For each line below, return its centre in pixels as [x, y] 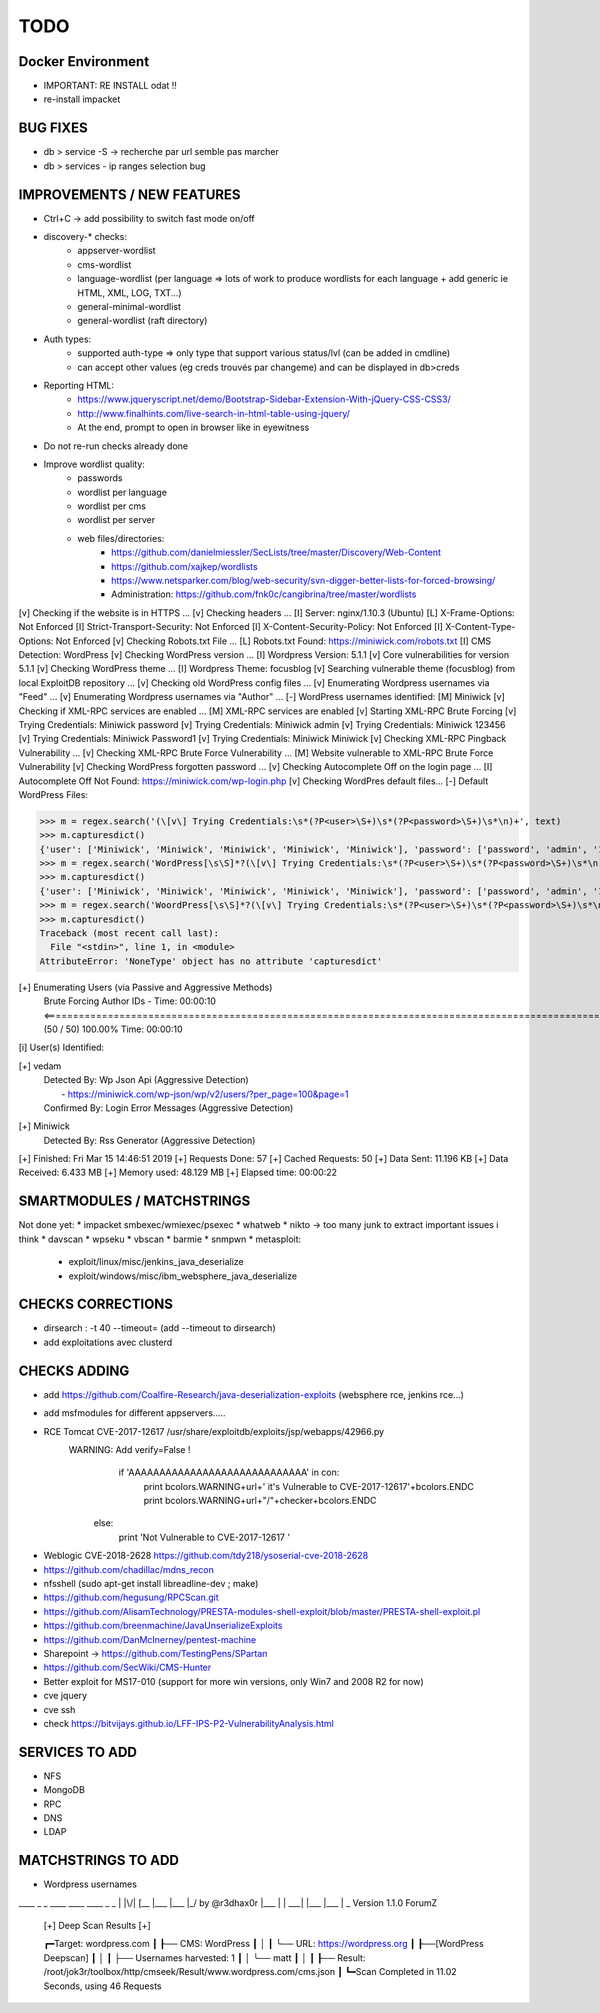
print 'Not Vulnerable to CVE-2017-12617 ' [204, 1537]
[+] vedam [40, 1066]
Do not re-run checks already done [116, 446]
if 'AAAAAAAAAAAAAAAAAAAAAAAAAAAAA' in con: [229, 1472]
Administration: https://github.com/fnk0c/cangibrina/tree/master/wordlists [264, 594]
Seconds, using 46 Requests [102, 1986]
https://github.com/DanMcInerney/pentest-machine [150, 1639]
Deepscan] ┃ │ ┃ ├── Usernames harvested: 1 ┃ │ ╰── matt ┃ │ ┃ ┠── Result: [204, 1957]
